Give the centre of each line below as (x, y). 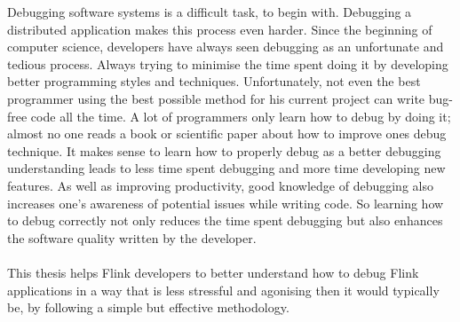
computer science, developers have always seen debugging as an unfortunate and (226, 47)
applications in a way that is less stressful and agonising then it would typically (223, 290)
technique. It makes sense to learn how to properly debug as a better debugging (224, 150)
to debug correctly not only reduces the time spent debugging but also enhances (225, 220)
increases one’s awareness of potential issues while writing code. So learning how (226, 203)
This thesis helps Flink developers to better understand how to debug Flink (213, 272)
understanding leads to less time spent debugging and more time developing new (226, 168)
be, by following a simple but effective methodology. (148, 307)
